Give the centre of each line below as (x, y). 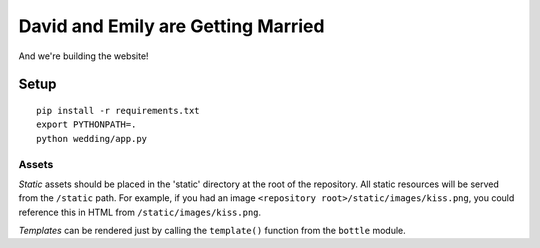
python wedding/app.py (92, 138)
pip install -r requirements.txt (118, 110)
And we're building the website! (83, 56)
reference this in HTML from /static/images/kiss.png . (140, 212)
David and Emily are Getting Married (171, 26)
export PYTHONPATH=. (86, 124)
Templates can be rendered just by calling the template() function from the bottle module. (212, 231)
